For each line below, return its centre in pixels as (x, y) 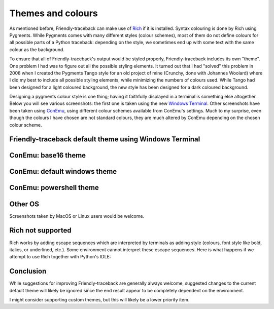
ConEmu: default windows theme (63, 171)
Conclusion (28, 271)
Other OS (24, 204)
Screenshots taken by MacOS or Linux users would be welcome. (77, 216)
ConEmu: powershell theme (54, 188)
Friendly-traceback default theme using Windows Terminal (105, 139)
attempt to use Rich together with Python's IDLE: (60, 257)
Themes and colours (54, 13)
